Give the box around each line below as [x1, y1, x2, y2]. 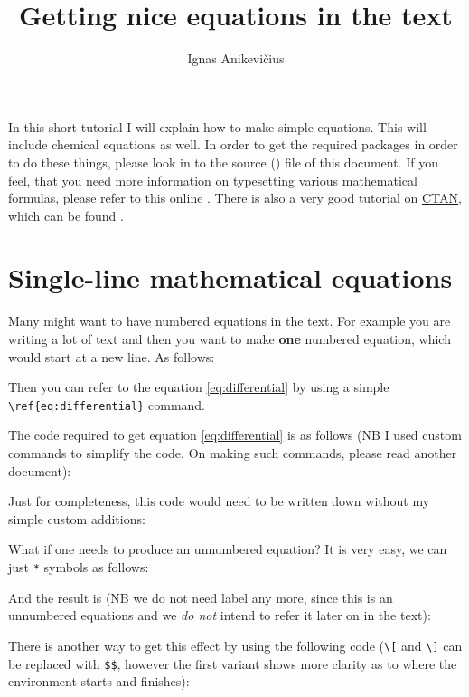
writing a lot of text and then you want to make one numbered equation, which [8, 329, 451, 348]
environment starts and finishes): [8, 672, 190, 691]
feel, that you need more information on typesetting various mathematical [8, 170, 417, 189]
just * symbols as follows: [8, 558, 149, 576]
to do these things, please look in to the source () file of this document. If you [8, 152, 439, 171]
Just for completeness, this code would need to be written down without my [8, 492, 430, 511]
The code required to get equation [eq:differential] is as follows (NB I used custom [8, 425, 462, 444]
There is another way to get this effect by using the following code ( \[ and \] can [8, 635, 463, 654]
